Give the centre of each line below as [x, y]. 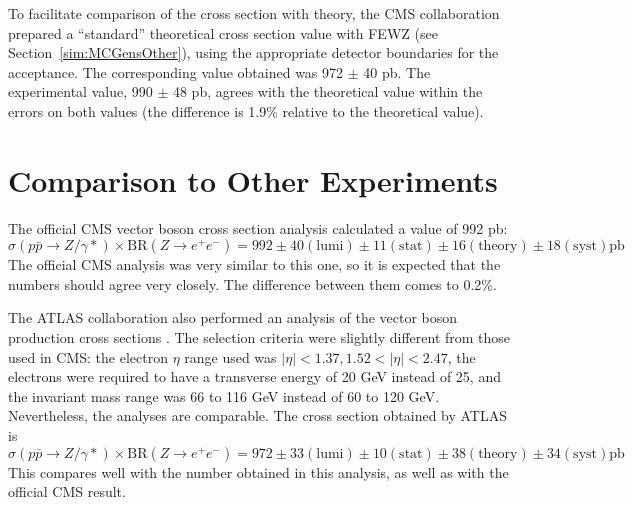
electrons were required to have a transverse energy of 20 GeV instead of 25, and [254, 376]
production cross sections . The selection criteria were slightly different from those [259, 337]
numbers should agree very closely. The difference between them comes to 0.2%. [252, 283]
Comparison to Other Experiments [253, 179]
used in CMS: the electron [88, 356]
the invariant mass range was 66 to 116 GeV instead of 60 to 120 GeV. [224, 395]
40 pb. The [397, 71]
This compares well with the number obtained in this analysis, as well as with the [258, 471]
